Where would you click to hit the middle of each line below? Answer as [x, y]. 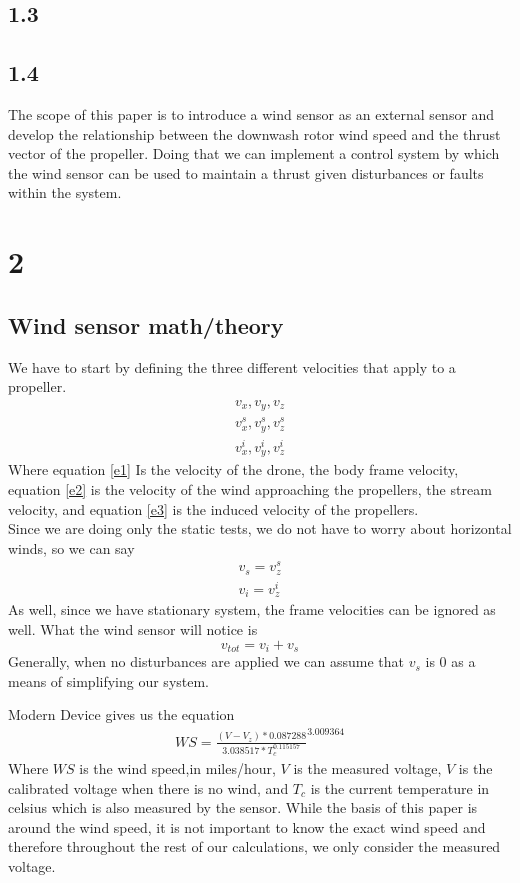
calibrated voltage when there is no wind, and [148, 787]
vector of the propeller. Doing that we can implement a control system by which [254, 153]
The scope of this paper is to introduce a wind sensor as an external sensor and [251, 113]
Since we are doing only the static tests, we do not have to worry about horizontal [260, 528]
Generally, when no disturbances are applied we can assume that [206, 661]
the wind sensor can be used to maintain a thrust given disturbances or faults [246, 172]
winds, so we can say [71, 547]
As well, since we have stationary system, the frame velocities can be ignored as [252, 609]
